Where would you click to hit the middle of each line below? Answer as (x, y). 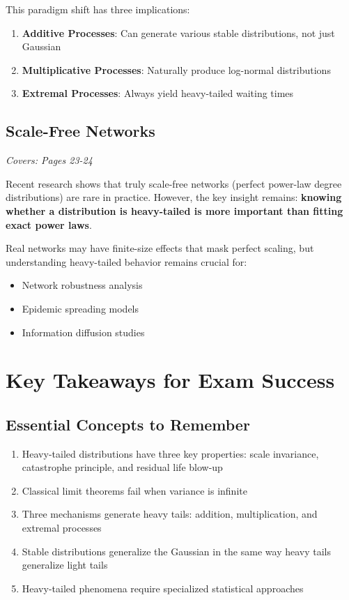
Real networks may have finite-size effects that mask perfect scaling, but (160, 248)
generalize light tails (65, 565)
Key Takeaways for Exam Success (170, 380)
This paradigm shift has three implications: (98, 9)
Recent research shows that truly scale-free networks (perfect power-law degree (174, 183)
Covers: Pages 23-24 (49, 160)
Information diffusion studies (83, 332)
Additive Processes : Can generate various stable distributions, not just (178, 32)
